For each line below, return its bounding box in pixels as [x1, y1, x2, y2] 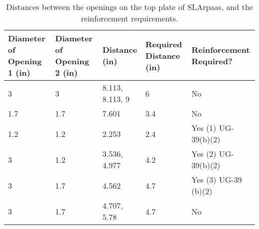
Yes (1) [191, 122, 217, 133]
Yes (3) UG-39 [191, 174, 242, 185]
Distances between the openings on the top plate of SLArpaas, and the [6, 1, 253, 12]
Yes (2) [191, 148, 217, 159]
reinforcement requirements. [81, 12, 178, 24]
